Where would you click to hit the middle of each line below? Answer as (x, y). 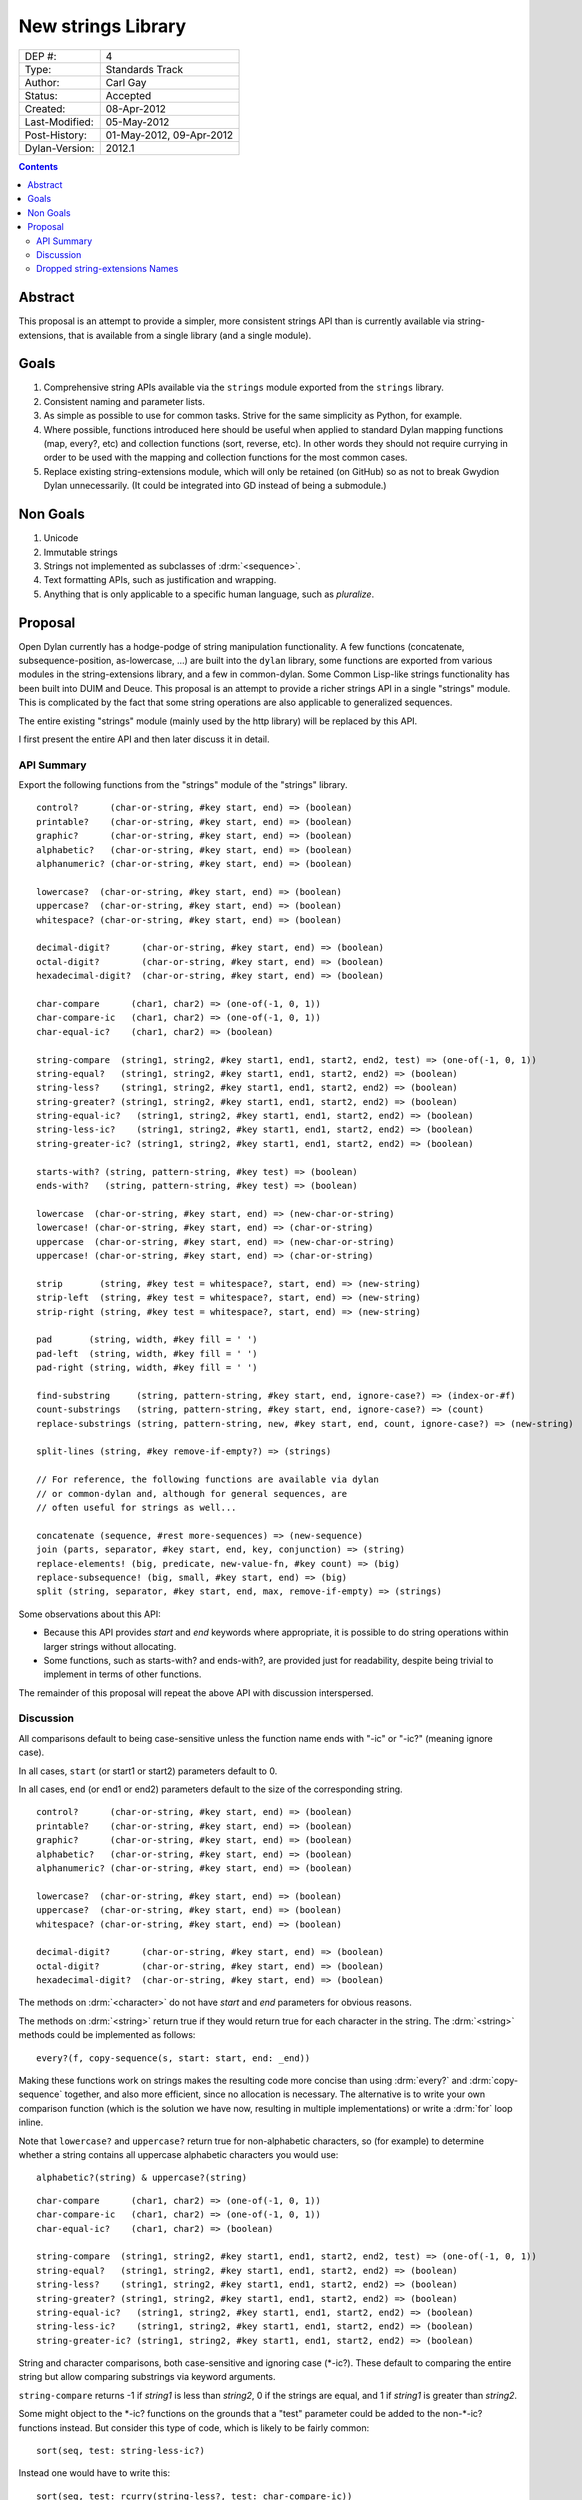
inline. (31, 2122)
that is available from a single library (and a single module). (190, 335)
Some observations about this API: (89, 1614)
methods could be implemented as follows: (107, 2035)
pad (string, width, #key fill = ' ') (147, 1339)
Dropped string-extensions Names (107, 269)
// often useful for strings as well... (136, 1507)
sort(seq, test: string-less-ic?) (120, 2451)
